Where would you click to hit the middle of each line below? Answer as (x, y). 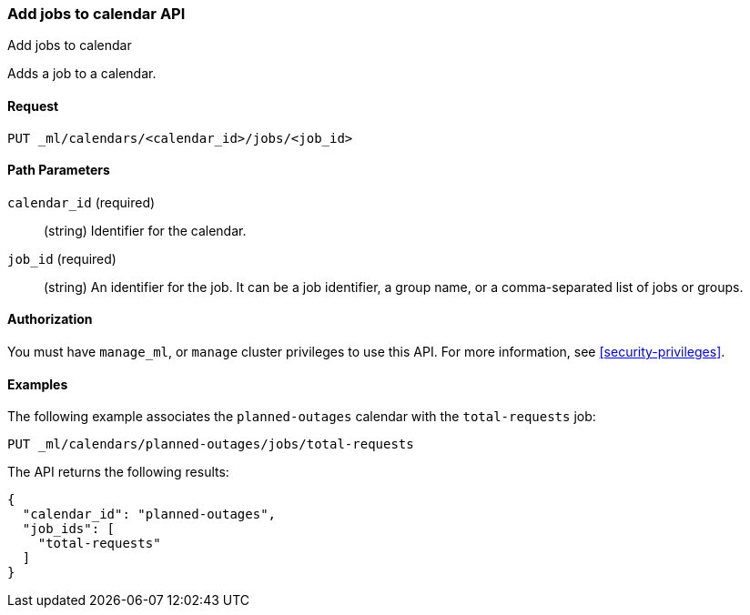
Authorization (50, 319)
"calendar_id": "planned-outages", (149, 514)
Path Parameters (59, 170)
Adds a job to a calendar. (82, 74)
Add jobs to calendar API (96, 14)
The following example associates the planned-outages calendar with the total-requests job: (302, 417)
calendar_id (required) (81, 202)
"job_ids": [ (69, 529)
